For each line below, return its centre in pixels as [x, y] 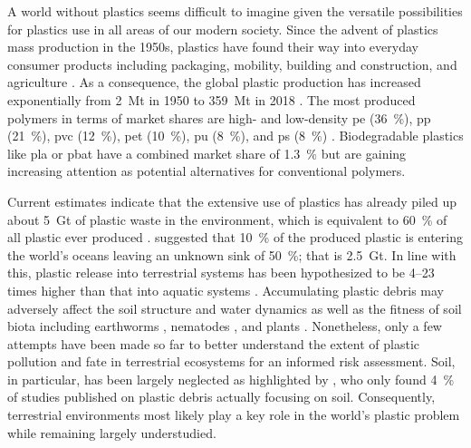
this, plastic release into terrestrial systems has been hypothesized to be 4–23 [221, 273]
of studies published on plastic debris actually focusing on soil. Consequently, [221, 397]
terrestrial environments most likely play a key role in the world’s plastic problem [234, 415]
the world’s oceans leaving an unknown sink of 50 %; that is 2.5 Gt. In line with [232, 254]
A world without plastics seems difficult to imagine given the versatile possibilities [235, 11]
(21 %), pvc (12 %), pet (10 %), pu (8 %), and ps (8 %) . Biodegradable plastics [235, 136]
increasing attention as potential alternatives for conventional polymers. [207, 171]
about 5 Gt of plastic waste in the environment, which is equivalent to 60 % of [227, 219]
